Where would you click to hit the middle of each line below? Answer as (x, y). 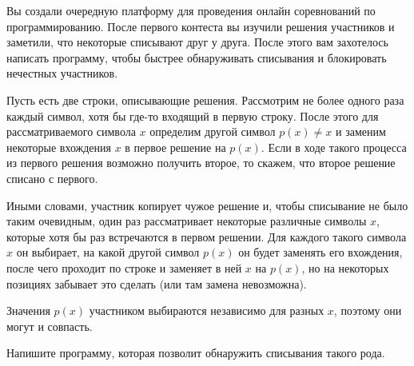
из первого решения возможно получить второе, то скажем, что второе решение (201, 163)
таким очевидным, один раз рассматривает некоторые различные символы (187, 221)
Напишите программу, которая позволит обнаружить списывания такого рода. (196, 353)
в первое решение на (175, 147)
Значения (28, 310)
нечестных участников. (62, 73)
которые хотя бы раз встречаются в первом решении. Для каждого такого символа (207, 236)
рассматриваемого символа (71, 131)
